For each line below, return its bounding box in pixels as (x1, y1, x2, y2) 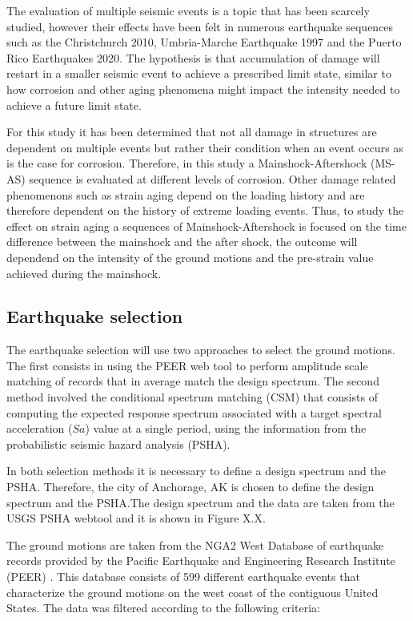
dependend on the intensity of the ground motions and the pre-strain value (6, 248, 374, 265)
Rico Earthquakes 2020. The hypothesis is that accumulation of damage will (6, 49, 380, 66)
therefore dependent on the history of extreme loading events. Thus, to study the (6, 202, 404, 219)
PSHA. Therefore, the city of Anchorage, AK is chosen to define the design (6, 478, 375, 495)
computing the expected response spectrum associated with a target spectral (6, 404, 382, 421)
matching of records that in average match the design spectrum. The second (6, 373, 379, 389)
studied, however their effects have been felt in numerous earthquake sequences (6, 18, 394, 34)
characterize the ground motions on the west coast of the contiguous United (6, 583, 379, 600)
